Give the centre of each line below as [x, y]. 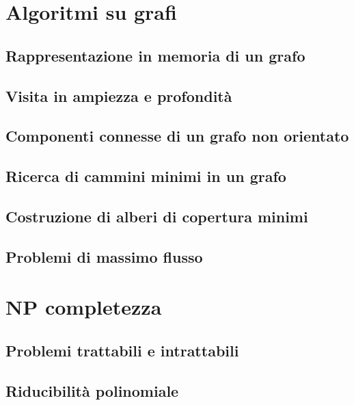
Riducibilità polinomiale [92, 390]
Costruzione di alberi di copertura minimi [157, 216]
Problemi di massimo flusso [104, 256]
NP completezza [84, 307]
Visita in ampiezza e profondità [119, 95]
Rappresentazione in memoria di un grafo [155, 55]
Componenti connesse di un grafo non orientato [177, 136]
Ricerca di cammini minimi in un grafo [146, 176]
